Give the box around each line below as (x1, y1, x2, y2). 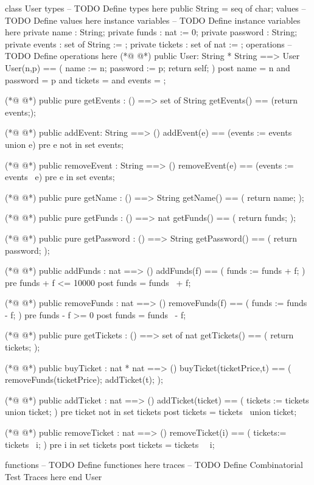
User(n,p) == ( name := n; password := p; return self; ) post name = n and (5, 61, 290, 74)
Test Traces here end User (5, 470, 102, 483)
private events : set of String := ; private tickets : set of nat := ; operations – (5, 37, 292, 50)
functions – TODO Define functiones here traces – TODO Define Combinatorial (5, 458, 303, 471)
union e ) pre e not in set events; (5, 138, 124, 150)
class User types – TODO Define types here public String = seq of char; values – (5, 2, 306, 14)
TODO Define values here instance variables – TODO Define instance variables (5, 13, 301, 26)
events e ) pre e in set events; (5, 170, 115, 183)
